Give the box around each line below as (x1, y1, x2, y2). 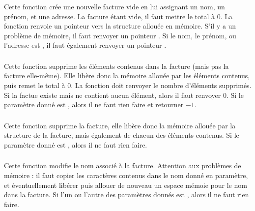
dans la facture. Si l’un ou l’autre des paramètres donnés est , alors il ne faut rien (4, 189, 249, 200)
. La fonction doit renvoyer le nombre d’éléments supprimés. (71, 80, 252, 90)
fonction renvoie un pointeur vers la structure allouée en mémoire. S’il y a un (4, 21, 236, 31)
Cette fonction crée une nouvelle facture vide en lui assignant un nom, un (4, 1, 225, 11)
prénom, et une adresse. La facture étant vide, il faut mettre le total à (4, 11, 215, 21)
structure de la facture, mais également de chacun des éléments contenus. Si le (4, 130, 239, 140)
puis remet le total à (4, 80, 65, 90)
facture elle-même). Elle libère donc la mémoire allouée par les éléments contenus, (4, 70, 250, 81)
